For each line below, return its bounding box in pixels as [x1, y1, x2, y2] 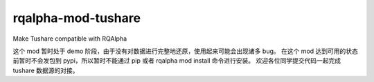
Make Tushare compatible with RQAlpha [12, 34, 127, 43]
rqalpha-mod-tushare [12, 10, 141, 25]
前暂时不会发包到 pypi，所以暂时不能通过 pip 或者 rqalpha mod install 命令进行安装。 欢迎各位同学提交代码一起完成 [12, 57, 341, 65]
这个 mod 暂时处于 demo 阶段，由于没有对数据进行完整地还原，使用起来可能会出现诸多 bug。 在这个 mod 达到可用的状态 [12, 47, 358, 55]
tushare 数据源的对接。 [12, 66, 79, 74]
